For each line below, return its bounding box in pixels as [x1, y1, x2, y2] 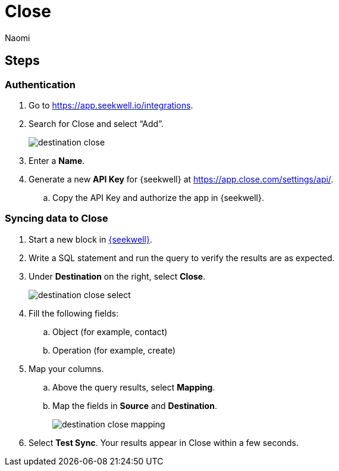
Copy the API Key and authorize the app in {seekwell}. [52, 192, 265, 203]
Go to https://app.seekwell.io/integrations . [29, 100, 193, 110]
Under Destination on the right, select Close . [29, 271, 206, 281]
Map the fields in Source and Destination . [52, 400, 217, 411]
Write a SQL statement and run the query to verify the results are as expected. [29, 252, 335, 263]
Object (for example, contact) [52, 326, 168, 337]
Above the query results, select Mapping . [52, 382, 215, 392]
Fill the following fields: [29, 308, 119, 318]
